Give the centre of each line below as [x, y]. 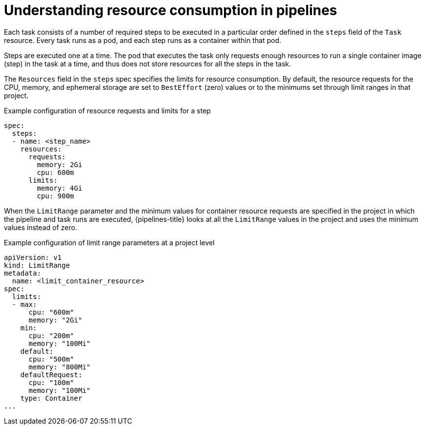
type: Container [51, 398]
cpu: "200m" [51, 335]
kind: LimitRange [37, 265]
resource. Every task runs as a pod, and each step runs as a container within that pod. [143, 40]
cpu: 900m [56, 196]
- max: [24, 304]
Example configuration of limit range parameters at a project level [109, 242]
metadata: [22, 273]
